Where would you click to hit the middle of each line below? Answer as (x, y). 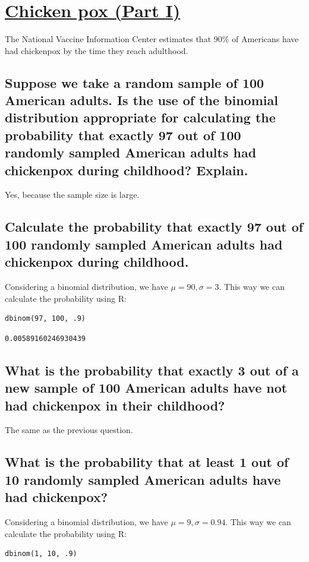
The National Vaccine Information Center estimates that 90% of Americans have (152, 39)
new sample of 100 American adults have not (146, 388)
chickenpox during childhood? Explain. (127, 170)
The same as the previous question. (69, 430)
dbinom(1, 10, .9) (41, 554)
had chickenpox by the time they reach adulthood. (97, 50)
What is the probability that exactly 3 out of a (152, 370)
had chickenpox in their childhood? (115, 405)
